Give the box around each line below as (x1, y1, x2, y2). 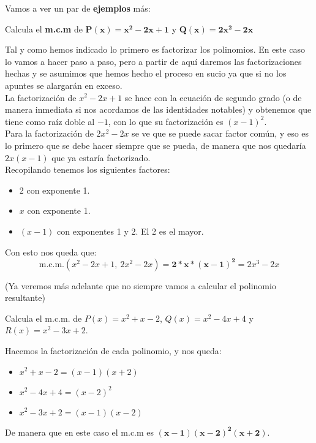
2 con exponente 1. (19, 183, 90, 196)
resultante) (5, 291, 45, 304)
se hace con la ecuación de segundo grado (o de (124, 91, 302, 104)
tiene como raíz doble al (5, 115, 95, 127)
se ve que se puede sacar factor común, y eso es (132, 127, 309, 140)
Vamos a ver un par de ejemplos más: (5, 2, 151, 14)
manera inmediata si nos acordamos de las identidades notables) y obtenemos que (5, 103, 312, 116)
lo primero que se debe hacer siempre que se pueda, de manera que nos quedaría (5, 138, 306, 151)
